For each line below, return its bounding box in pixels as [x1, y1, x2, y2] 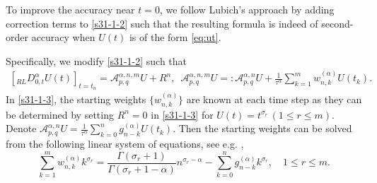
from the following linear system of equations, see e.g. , [6, 136, 244, 151]
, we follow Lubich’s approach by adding [159, 2, 335, 16]
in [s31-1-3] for [151, 107, 214, 122]
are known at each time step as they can [186, 92, 362, 107]
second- [321, 16, 354, 30]
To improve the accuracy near [6, 2, 135, 16]
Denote [6, 121, 37, 136]
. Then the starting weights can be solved [173, 121, 352, 136]
